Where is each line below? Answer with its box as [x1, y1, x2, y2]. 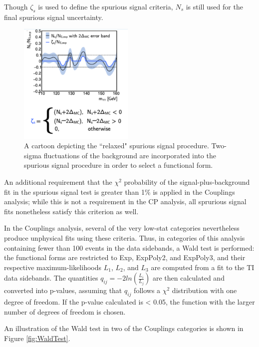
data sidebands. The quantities [4, 273, 98, 283]
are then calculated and [153, 273, 225, 283]
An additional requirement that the [4, 177, 112, 187]
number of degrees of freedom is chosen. [4, 306, 126, 317]
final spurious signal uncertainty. [4, 11, 103, 22]
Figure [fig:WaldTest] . [4, 333, 70, 343]
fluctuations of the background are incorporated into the [43, 150, 216, 160]
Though [4, 1, 28, 11]
